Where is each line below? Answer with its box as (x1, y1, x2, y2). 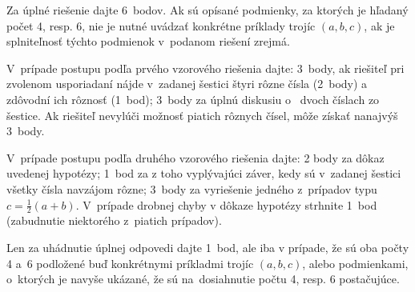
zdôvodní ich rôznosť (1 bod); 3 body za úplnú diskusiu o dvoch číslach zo (6, 90, 380, 107)
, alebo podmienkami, (302, 254, 409, 271)
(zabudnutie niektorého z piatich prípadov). (6, 212, 222, 229)
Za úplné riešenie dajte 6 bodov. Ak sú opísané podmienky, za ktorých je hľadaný (6, 2, 409, 18)
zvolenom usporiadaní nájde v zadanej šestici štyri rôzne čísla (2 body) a (6, 75, 368, 92)
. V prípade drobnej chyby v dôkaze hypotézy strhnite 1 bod (75, 196, 377, 213)
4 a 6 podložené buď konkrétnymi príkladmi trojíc (6, 254, 254, 271)
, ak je (364, 17, 395, 34)
